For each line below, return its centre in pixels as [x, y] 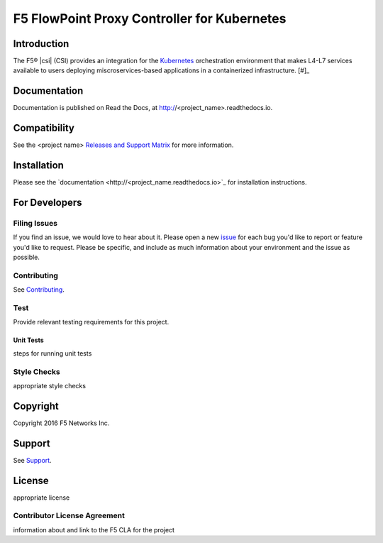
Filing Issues [35, 223]
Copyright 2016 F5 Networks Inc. [61, 423]
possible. [27, 257]
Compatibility [44, 128]
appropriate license [41, 498]
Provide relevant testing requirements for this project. [91, 322]
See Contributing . [39, 290]
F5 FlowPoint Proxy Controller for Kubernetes [150, 18]
